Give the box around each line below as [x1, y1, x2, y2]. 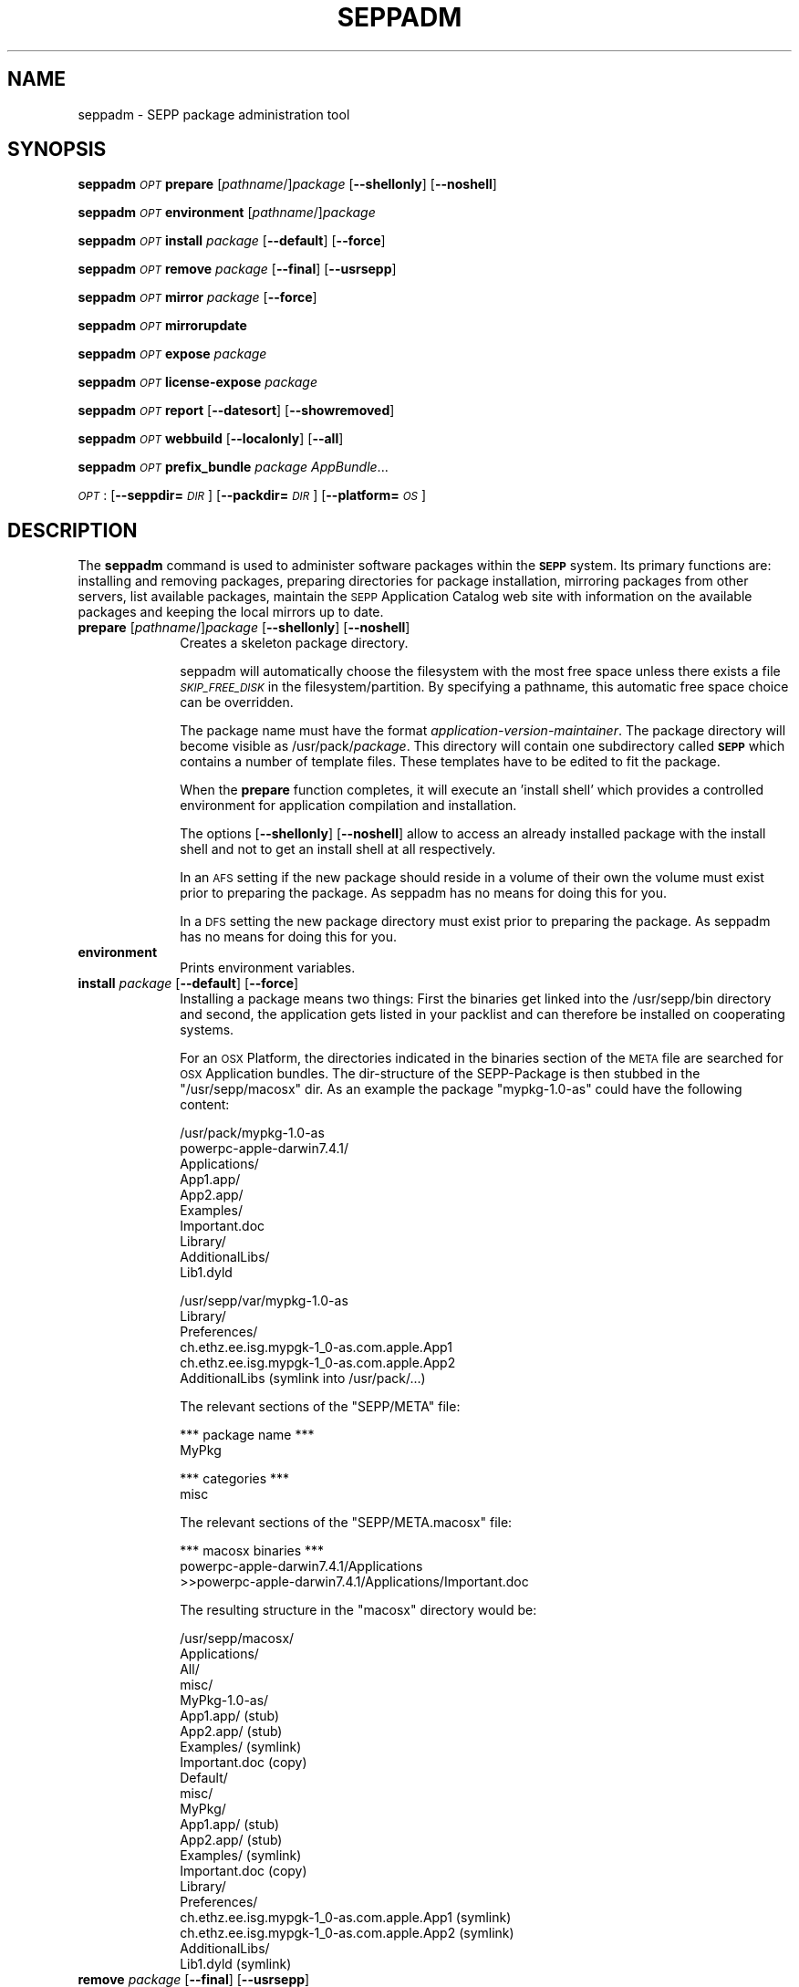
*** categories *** [180, 1471, 290, 1487]
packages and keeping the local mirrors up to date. [78, 604, 384, 620]
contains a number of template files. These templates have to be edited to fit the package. [180, 754, 721, 770]
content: [180, 1097, 230, 1113]
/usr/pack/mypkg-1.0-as [180, 1125, 325, 1141]
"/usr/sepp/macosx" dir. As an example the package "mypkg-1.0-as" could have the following [180, 1081, 742, 1098]
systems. [180, 1022, 234, 1038]
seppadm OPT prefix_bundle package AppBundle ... [78, 459, 389, 475]
